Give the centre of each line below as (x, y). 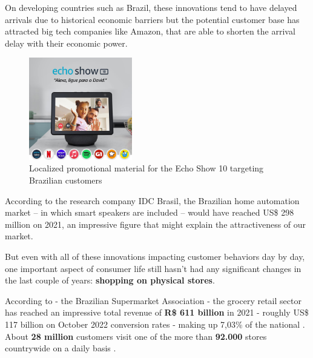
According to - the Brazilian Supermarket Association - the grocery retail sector (153, 300)
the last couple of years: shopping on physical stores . (110, 280)
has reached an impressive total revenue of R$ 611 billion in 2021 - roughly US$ (157, 312)
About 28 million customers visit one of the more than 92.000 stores (136, 336)
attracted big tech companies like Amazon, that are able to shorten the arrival (150, 31)
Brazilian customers (66, 180)
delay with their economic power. (66, 43)
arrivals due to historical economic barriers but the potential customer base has (152, 19)
